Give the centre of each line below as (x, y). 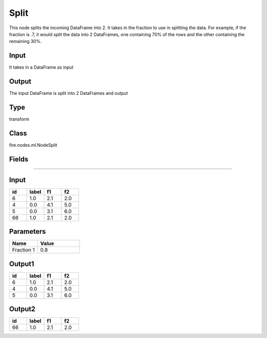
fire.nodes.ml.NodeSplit (33, 145)
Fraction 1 (23, 250)
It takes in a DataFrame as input (41, 67)
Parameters (27, 232)
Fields (19, 159)
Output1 (22, 264)
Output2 (22, 309)
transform (19, 119)
